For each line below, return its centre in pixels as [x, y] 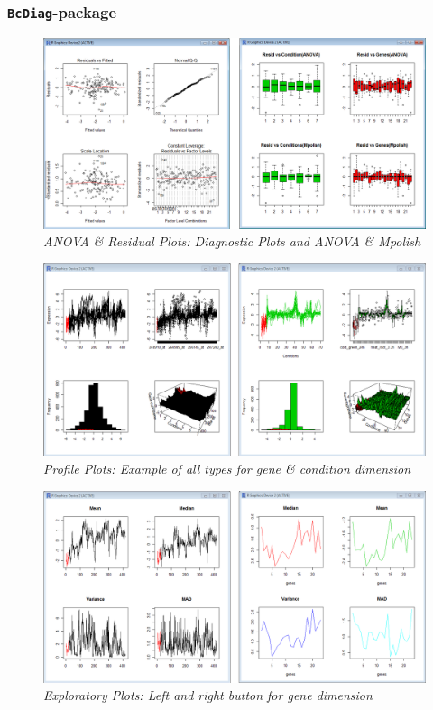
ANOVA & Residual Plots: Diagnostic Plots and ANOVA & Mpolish [232, 241]
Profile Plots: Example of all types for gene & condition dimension [227, 469]
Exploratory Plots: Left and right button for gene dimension [208, 695]
